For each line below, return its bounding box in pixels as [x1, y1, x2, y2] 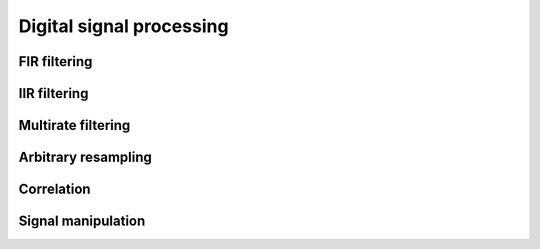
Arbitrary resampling [18, 149, 152, 166]
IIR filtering [18, 85, 89, 102]
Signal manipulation [18, 213, 146, 230]
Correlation [18, 181, 91, 198]
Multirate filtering [18, 117, 131, 134]
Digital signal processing [18, 15, 229, 37]
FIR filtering [18, 53, 93, 70]
